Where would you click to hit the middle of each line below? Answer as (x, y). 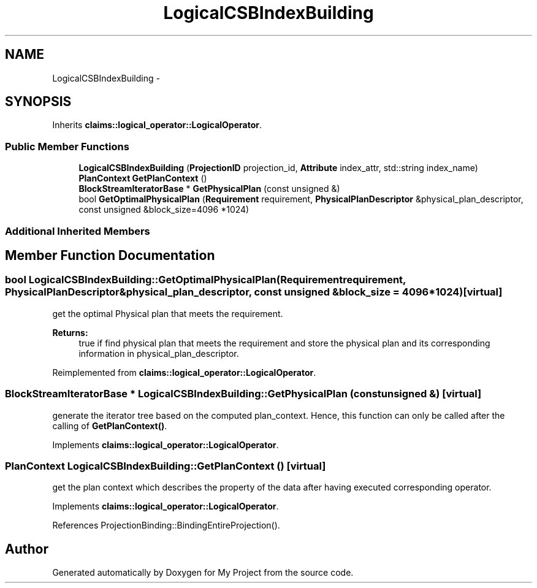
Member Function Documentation (110, 255)
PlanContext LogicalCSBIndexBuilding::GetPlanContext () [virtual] (166, 466)
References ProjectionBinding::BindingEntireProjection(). (166, 525)
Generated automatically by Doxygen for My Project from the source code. (203, 573)
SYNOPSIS (38, 102)
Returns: (70, 332)
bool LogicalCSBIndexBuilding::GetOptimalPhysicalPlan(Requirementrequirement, (206, 280)
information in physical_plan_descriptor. (159, 353)
